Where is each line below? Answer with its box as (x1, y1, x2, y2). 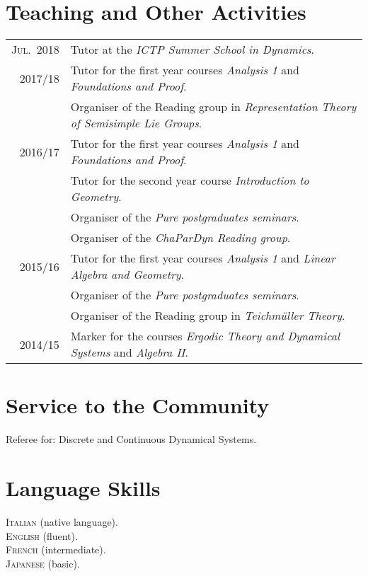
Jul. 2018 (11, 41, 59, 58)
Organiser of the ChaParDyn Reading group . (70, 229, 291, 246)
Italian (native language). (6, 514, 118, 529)
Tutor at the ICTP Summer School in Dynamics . (70, 41, 315, 58)
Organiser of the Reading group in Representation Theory (70, 98, 357, 115)
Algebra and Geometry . (70, 266, 185, 283)
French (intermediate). (6, 542, 106, 557)
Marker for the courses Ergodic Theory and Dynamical (70, 328, 340, 345)
